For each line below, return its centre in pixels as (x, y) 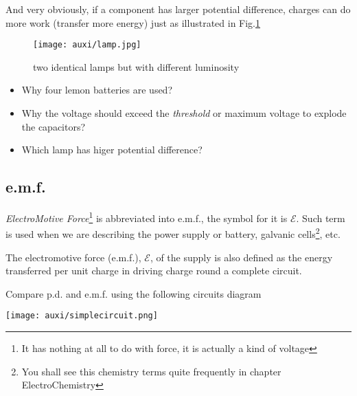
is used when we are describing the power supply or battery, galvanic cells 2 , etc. (173, 233)
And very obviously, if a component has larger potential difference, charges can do (178, 9)
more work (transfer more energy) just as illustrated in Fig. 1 (133, 22)
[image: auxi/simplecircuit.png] (82, 316)
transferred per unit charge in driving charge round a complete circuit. (154, 271)
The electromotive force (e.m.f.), (73, 257)
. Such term (321, 218)
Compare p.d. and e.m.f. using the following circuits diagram (134, 293)
